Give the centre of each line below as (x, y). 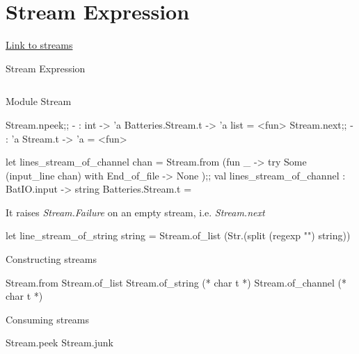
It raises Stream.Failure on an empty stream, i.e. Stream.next (135, 212)
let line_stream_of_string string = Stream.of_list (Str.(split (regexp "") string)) (178, 235)
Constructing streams (51, 259)
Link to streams (39, 45)
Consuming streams (48, 319)
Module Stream (39, 101)
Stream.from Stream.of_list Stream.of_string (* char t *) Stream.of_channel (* (176, 282)
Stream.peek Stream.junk (59, 343)
